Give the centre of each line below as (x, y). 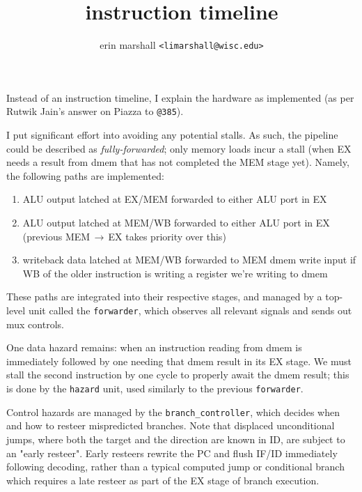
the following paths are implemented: (85, 175)
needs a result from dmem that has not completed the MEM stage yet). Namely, (178, 162)
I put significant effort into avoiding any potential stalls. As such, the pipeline (172, 135)
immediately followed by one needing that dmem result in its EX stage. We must (179, 361)
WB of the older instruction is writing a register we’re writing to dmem (175, 273)
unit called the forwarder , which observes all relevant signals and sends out (190, 310)
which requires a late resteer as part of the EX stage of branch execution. (163, 480)
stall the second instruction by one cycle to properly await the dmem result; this (178, 375)
